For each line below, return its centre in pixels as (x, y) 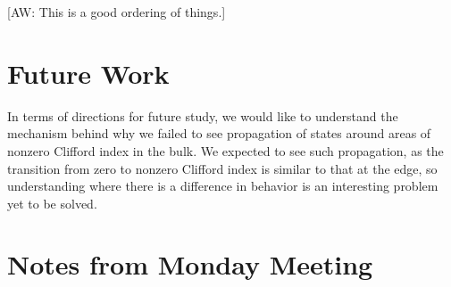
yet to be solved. (52, 203)
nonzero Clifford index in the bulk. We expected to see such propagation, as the (225, 150)
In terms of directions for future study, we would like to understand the (203, 115)
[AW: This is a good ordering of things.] (117, 12)
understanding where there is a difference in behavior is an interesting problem (223, 186)
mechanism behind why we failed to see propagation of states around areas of (219, 133)
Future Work (88, 73)
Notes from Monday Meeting (190, 264)
